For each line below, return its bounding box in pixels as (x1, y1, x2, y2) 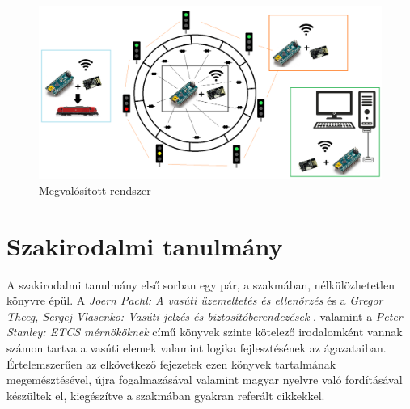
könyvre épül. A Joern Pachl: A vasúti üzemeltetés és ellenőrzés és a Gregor (6, 292, 383, 309)
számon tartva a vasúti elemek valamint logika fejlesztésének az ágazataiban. (6, 339, 387, 356)
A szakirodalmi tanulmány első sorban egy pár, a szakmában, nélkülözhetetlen (6, 276, 395, 293)
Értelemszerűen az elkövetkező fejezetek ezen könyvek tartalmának (6, 355, 336, 372)
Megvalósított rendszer (39, 181, 151, 198)
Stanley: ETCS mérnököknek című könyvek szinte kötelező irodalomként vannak (6, 323, 403, 340)
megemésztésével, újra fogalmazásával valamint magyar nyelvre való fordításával (6, 371, 403, 388)
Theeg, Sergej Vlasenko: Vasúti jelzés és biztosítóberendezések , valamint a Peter (6, 307, 403, 324)
